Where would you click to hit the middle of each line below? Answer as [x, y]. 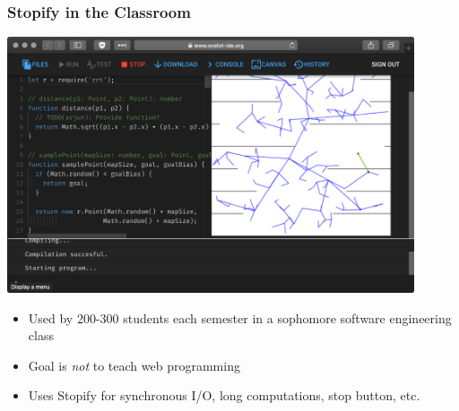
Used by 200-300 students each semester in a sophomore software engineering [240, 317]
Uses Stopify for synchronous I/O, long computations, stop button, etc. [224, 395]
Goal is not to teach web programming [134, 365]
